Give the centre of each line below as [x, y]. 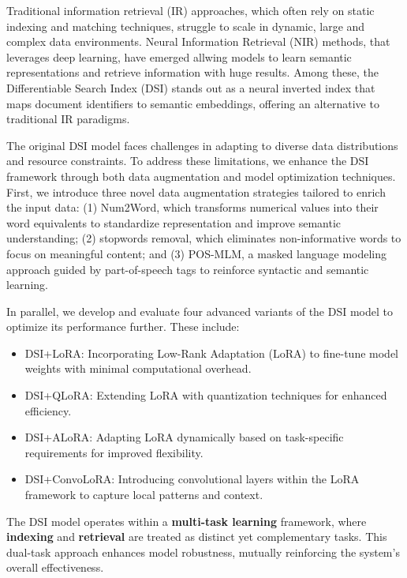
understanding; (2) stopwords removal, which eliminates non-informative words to [204, 238]
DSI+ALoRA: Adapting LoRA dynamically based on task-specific [184, 437]
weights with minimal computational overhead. [138, 368]
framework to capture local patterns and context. [144, 495]
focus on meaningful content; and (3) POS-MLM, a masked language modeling [197, 253]
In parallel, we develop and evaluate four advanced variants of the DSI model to [200, 311]
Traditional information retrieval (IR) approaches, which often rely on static [190, 10]
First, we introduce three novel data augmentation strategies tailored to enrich [196, 191]
